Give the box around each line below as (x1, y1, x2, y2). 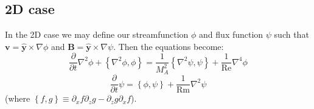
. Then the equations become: (113, 40, 224, 52)
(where (5, 92, 30, 105)
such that (274, 28, 309, 41)
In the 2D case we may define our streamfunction (5, 28, 189, 41)
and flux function (199, 28, 263, 41)
